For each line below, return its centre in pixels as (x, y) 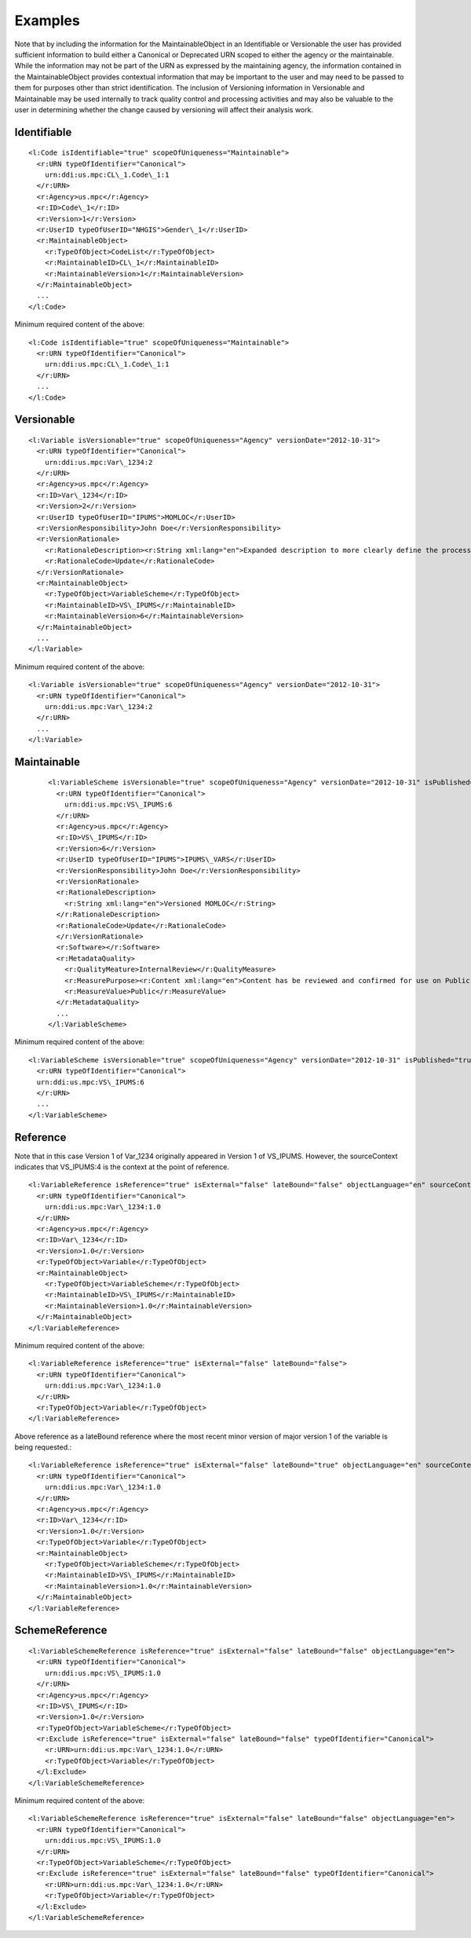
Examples (47, 20)
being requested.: (43, 1447)
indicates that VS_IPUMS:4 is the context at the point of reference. (122, 1167)
